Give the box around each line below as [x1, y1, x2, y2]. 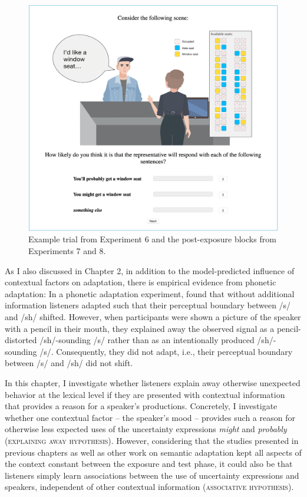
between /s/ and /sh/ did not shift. [5, 357, 133, 369]
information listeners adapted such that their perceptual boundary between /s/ [5, 299, 291, 311]
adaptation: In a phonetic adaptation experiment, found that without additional [5, 287, 295, 299]
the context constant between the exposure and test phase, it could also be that [5, 457, 293, 470]
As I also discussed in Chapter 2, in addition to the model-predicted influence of [5, 264, 295, 277]
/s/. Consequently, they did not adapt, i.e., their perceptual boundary [39, 345, 293, 357]
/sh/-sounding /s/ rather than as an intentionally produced [39, 334, 255, 346]
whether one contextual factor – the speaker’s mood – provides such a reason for [5, 411, 295, 423]
